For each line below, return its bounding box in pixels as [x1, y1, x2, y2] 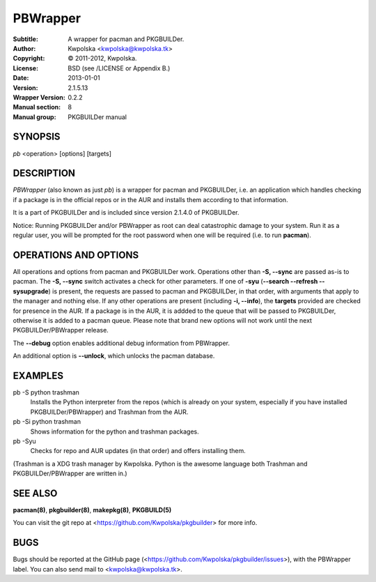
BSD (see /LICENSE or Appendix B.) [68, 63, 171, 72]
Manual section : [13, 103, 61, 112]
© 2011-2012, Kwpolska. [68, 54, 137, 63]
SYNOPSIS [13, 131, 61, 143]
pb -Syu [13, 436, 36, 445]
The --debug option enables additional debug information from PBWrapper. [13, 339, 230, 347]
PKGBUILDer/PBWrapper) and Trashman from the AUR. [30, 408, 189, 416]
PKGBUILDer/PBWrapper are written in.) [13, 469, 128, 477]
